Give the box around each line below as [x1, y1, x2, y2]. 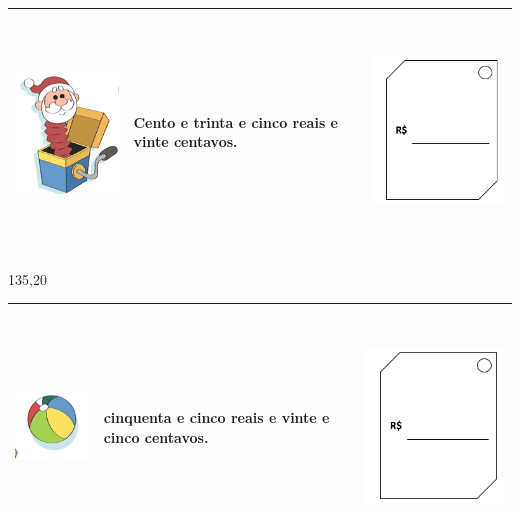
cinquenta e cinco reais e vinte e [103, 406, 330, 427]
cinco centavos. [103, 426, 209, 447]
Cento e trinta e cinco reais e [133, 111, 338, 132]
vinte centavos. [133, 131, 238, 152]
